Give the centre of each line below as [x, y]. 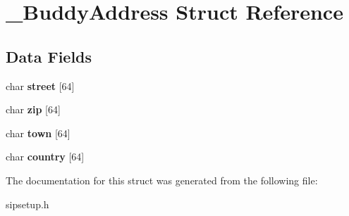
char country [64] [45, 157]
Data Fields [49, 56]
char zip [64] [33, 109]
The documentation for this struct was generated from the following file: [162, 180]
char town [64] [38, 133]
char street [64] [40, 85]
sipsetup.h [27, 204]
